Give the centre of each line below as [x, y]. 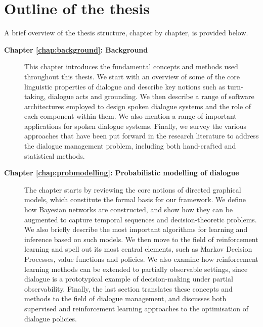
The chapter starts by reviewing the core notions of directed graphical [133, 189]
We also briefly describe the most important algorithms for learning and [136, 229]
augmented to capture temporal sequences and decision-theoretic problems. [141, 219]
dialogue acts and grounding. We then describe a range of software [151, 96]
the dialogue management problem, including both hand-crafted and [130, 146]
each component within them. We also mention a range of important [130, 116]
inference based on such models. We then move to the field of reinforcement [141, 239]
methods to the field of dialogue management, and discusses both [125, 298]
